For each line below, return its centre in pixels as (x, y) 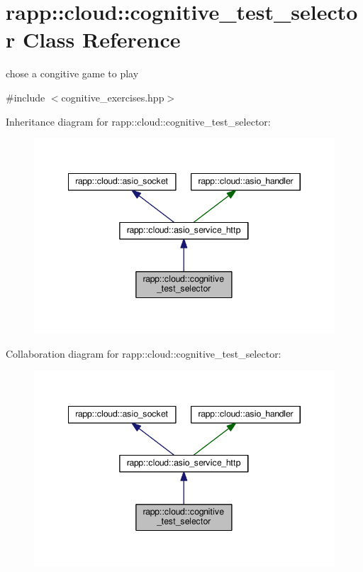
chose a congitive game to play (72, 73)
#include (26, 97)
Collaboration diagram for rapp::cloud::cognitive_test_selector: (144, 354)
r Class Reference (93, 39)
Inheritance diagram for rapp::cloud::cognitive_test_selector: (138, 121)
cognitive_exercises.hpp (113, 97)
